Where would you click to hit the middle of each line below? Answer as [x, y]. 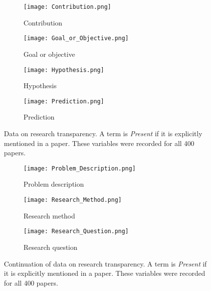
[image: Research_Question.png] [76, 231]
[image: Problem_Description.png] [80, 168]
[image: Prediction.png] [64, 101]
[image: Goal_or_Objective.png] [76, 38]
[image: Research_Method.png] [73, 200]
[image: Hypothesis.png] [64, 70]
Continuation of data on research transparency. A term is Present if [105, 263]
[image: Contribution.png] [67, 7]
